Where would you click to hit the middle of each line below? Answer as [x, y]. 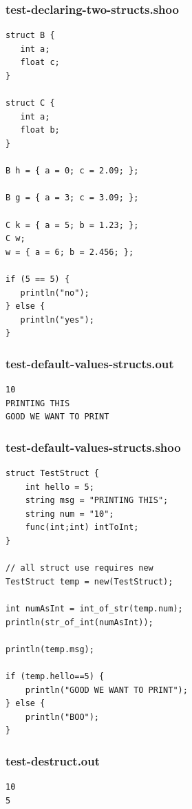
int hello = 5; [60, 487]
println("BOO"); [62, 717]
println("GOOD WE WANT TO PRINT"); [106, 690]
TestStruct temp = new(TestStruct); [89, 581]
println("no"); [55, 293]
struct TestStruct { [53, 474]
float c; [40, 63]
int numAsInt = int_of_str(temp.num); [94, 609]
